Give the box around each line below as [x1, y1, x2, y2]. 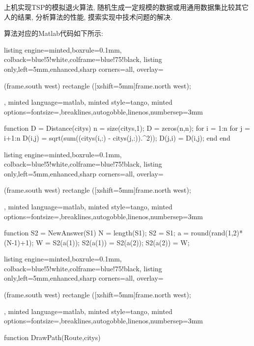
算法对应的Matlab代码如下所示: [4, 28, 103, 38]
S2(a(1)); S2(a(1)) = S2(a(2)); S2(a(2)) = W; [53, 237, 190, 247]
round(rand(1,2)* [191, 228, 243, 238]
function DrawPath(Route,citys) [4, 332, 101, 342]
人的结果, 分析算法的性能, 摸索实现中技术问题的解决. [4, 11, 172, 22]
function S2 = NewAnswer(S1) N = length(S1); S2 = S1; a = [4, 228, 189, 238]
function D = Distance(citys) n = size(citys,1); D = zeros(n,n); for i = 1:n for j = [4, 123, 250, 133]
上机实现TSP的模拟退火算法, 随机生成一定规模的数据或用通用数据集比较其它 [4, 2, 249, 12]
